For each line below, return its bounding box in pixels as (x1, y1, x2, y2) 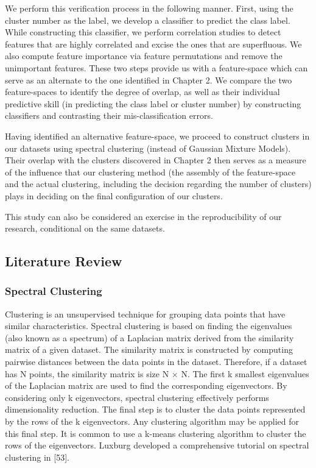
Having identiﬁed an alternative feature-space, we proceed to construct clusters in (5, 129, 310, 142)
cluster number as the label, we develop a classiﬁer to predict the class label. (5, 13, 290, 26)
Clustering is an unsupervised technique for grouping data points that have (5, 307, 286, 320)
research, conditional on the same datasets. (5, 222, 165, 235)
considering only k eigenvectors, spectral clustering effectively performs (5, 391, 269, 403)
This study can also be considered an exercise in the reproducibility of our (5, 210, 282, 222)
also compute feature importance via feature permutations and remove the (5, 49, 283, 62)
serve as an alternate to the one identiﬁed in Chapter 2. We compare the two (5, 73, 292, 86)
